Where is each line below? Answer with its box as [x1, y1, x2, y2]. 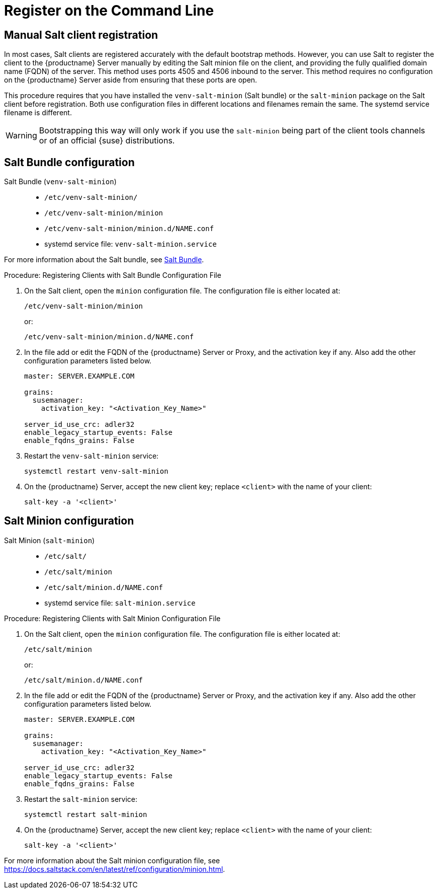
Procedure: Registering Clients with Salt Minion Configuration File [4, 614, 221, 623]
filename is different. [4, 108, 72, 117]
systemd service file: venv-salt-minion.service [44, 240, 217, 249]
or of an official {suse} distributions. [39, 135, 175, 146]
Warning [6, 130, 37, 141]
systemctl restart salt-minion [24, 810, 147, 818]
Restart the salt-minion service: [24, 794, 137, 803]
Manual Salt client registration [4, 28, 158, 41]
